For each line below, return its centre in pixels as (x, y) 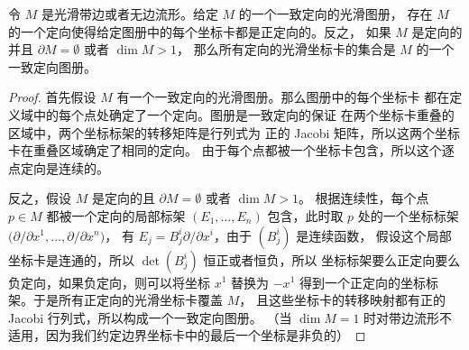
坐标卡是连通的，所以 (71, 259)
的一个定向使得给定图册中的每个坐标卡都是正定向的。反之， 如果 (200, 31)
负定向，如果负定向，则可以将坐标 (109, 282)
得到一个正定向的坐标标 (368, 282)
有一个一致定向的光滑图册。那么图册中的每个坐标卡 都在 (283, 97)
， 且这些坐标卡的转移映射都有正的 (342, 300)
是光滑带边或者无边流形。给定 (129, 14)
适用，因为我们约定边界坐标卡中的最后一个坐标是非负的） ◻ (187, 335)
